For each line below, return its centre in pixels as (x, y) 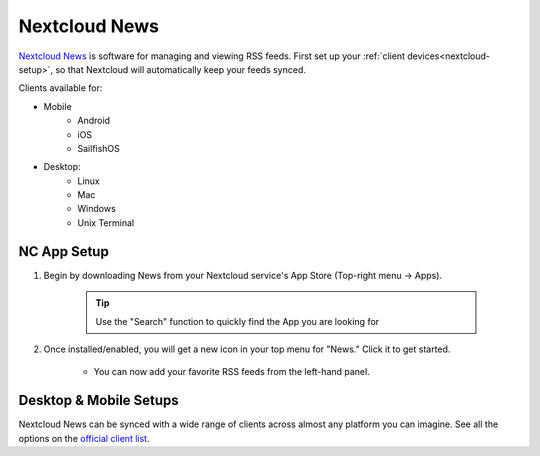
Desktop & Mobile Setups (98, 400)
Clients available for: (60, 88)
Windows (97, 209)
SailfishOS (98, 148)
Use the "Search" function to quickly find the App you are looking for (237, 321)
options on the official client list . (84, 438)
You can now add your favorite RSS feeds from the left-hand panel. (231, 372)
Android (93, 121)
